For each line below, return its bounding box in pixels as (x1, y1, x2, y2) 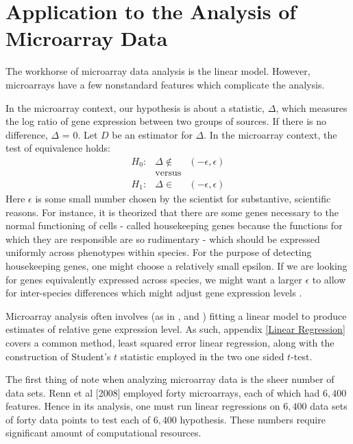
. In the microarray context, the (204, 127, 337, 141)
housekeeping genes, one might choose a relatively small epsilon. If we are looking (5, 258, 348, 272)
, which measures (276, 100, 348, 115)
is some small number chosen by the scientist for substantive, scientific (35, 191, 331, 205)
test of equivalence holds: (5, 141, 110, 155)
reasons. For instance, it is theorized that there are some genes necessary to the (5, 205, 339, 219)
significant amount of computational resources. (5, 425, 202, 440)
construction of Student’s (5, 349, 111, 363)
